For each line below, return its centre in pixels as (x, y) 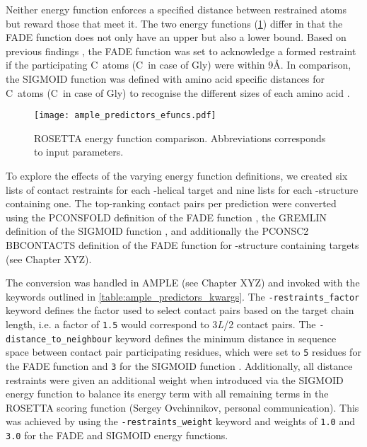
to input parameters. (79, 152)
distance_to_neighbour (59, 339)
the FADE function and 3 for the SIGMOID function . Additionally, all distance (179, 365)
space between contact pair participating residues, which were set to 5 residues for (183, 352)
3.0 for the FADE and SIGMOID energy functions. (117, 435)
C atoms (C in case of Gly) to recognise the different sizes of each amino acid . (178, 92)
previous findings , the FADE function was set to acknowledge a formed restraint (181, 51)
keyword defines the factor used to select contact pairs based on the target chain (180, 310)
